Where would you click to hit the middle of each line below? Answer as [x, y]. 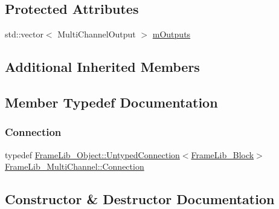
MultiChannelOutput [97, 34]
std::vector [24, 34]
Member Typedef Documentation [111, 102]
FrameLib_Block [223, 154]
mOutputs [172, 34]
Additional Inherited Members [102, 67]
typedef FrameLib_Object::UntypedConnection [92, 154]
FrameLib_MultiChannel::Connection [75, 166]
